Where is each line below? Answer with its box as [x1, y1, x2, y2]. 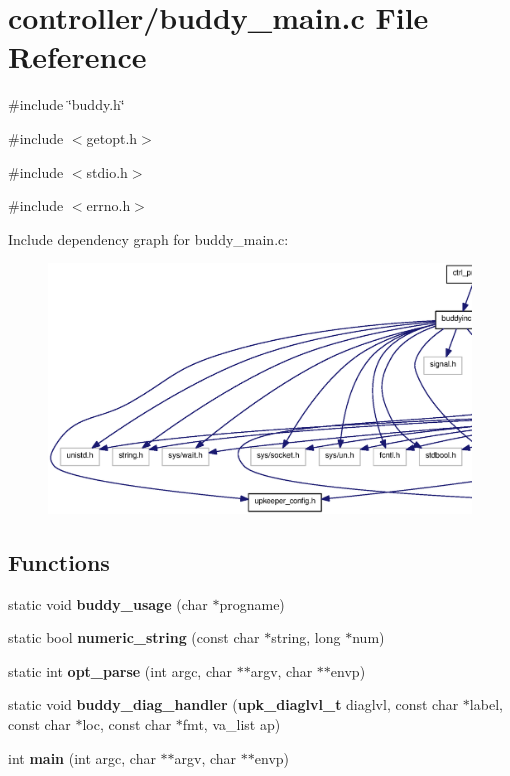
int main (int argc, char [8, 747, 156, 768]
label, [469, 694, 503, 715]
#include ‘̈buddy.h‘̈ [8, 94, 125, 115]
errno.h [86, 195, 131, 216]
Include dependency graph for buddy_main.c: [8, 228, 289, 249]
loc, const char [82, 713, 172, 734]
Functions [8, 546, 110, 577]
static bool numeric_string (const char [8, 627, 260, 648]
